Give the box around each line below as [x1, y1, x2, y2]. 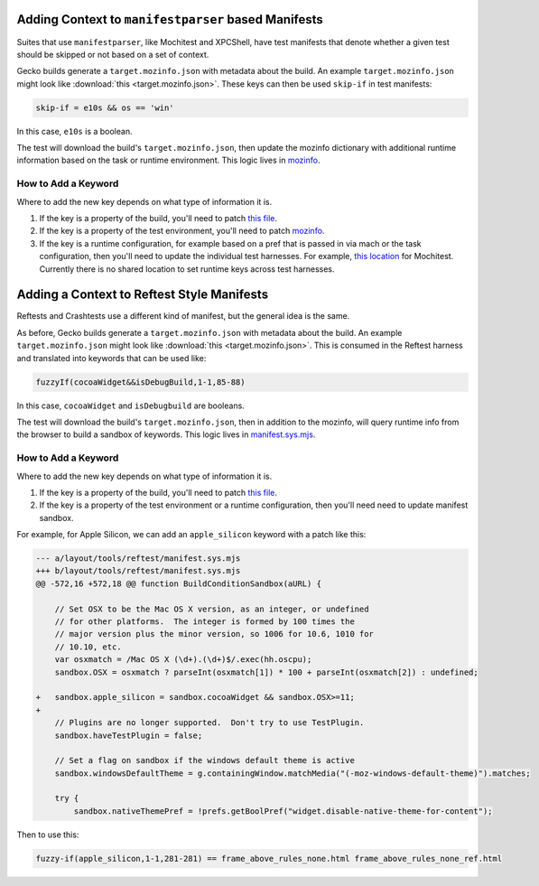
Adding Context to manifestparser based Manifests [16, 12, 324, 27]
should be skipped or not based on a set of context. [16, 49, 209, 60]
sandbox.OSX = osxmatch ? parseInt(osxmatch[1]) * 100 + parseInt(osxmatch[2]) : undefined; [54, 667, 479, 677]
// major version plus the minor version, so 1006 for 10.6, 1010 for [54, 629, 375, 639]
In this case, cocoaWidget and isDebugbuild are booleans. [16, 400, 246, 411]
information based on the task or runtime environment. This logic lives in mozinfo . [16, 154, 321, 166]
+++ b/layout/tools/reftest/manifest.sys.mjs [35, 565, 241, 576]
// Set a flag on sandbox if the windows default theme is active [54, 755, 356, 766]
